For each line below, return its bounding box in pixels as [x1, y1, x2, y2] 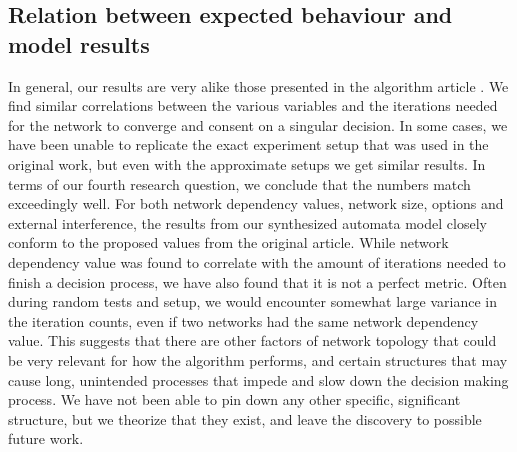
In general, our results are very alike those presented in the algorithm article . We [8, 75, 509, 96]
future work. [8, 428, 84, 449]
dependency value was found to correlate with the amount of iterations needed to [8, 251, 506, 272]
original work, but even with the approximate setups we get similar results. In [8, 153, 486, 174]
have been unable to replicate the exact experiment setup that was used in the [8, 134, 489, 155]
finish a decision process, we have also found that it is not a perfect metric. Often [8, 271, 507, 292]
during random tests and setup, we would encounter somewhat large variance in [8, 291, 497, 312]
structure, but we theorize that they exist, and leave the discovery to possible [8, 408, 482, 429]
